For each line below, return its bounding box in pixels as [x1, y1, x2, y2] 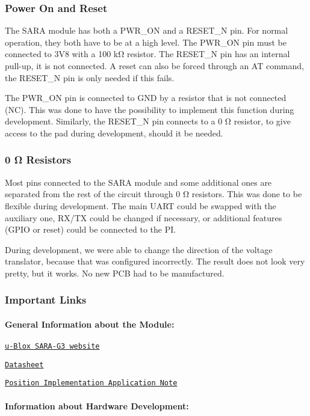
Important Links [5, 292, 87, 307]
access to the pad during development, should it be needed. [5, 126, 223, 139]
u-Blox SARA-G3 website [5, 342, 100, 351]
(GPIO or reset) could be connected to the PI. [5, 223, 176, 236]
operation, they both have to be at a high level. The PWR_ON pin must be [5, 35, 287, 48]
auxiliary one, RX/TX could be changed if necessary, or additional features [5, 211, 282, 224]
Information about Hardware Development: [5, 399, 189, 412]
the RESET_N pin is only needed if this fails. [5, 71, 175, 84]
